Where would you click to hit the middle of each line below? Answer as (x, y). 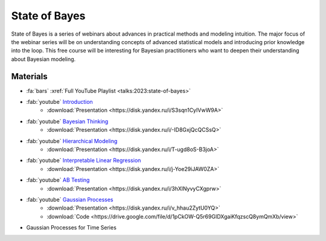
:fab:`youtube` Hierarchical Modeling (72, 141)
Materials (29, 76)
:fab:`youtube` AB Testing (58, 180)
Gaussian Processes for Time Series (72, 228)
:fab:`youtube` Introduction (59, 102)
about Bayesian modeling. (43, 59)
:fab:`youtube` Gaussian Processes (70, 199)
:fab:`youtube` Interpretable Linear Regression (84, 161)
